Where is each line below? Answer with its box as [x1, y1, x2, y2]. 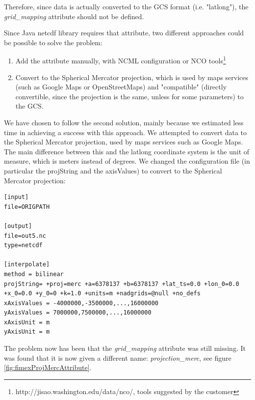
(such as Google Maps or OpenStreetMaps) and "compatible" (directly [15, 82, 227, 92]
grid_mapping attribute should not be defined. [4, 11, 144, 21]
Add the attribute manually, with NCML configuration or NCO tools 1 [15, 54, 226, 66]
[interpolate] [4, 261, 50, 268]
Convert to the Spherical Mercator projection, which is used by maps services [15, 72, 249, 82]
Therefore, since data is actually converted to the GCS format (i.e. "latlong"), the [4, 1, 249, 11]
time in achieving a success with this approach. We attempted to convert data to [4, 127, 247, 137]
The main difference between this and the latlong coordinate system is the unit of [4, 146, 250, 156]
